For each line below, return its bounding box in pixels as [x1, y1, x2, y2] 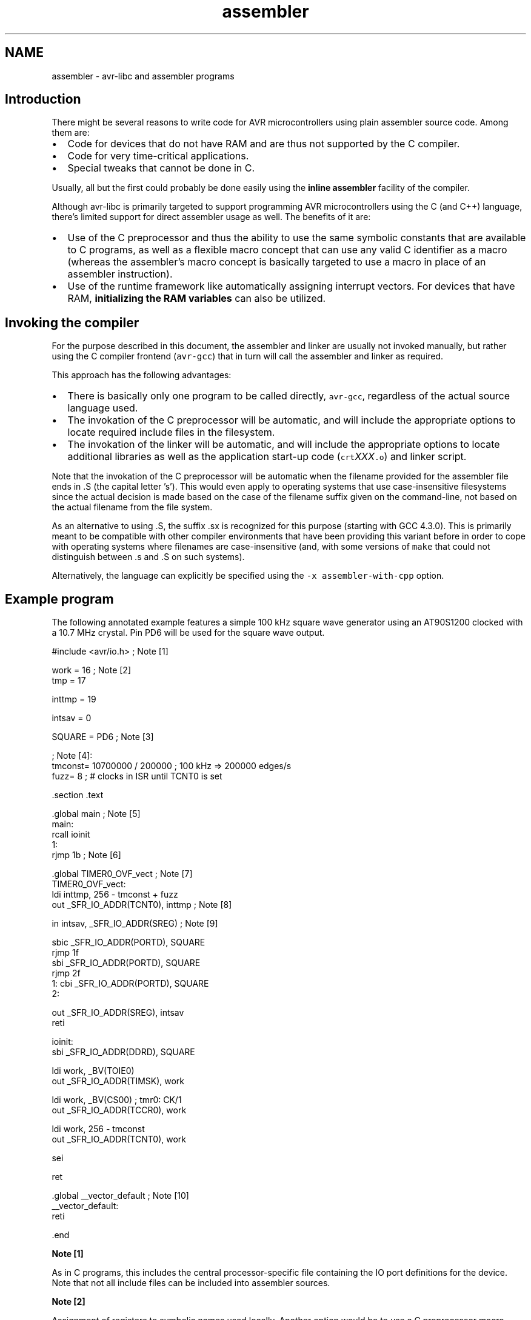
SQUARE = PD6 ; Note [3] [52, 732, 154, 742]
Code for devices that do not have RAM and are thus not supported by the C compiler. [67, 138, 460, 150]
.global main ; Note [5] [52, 808, 141, 819]
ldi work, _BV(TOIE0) [52, 1065, 135, 1076]
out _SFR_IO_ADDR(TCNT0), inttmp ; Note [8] [52, 899, 232, 910]
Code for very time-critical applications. [67, 150, 249, 162]
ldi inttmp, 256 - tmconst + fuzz [52, 889, 178, 900]
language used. [67, 402, 138, 415]
